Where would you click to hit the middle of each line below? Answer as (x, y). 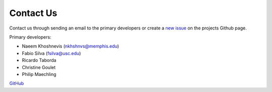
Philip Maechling (39, 74)
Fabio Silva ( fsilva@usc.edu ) (51, 53)
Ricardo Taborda (39, 60)
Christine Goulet (39, 67)
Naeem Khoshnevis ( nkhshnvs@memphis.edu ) (71, 46)
